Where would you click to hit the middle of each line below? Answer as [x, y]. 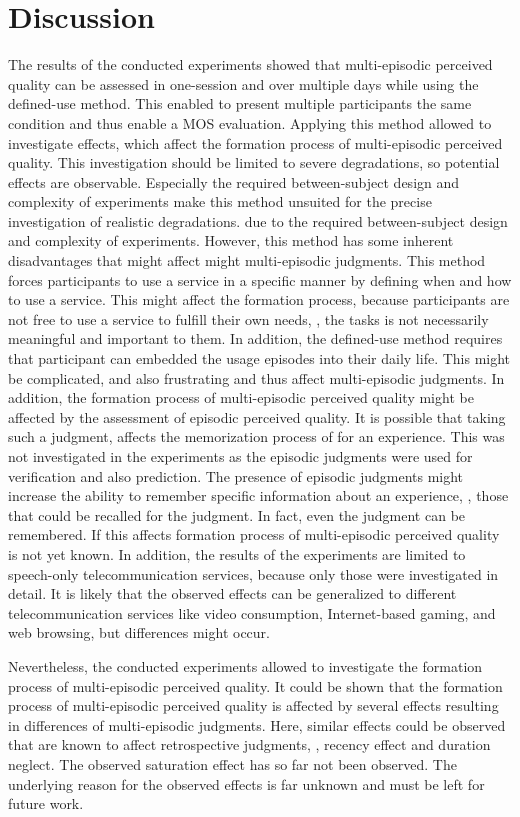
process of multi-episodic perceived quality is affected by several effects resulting [253, 705]
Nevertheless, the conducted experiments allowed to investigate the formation [245, 665]
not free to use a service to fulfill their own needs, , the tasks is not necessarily [248, 318]
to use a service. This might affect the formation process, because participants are [259, 299]
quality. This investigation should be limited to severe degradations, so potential [254, 162]
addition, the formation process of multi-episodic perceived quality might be [241, 397]
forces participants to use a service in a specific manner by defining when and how [260, 279]
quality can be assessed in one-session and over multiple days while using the [243, 83]
